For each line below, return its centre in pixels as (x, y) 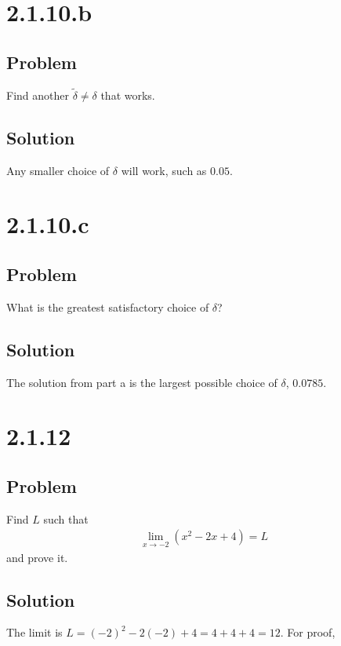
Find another (38, 95)
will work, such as (164, 170)
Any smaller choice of (58, 170)
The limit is (34, 632)
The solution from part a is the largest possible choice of (142, 382)
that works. (128, 95)
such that (66, 518)
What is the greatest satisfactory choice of (108, 307)
